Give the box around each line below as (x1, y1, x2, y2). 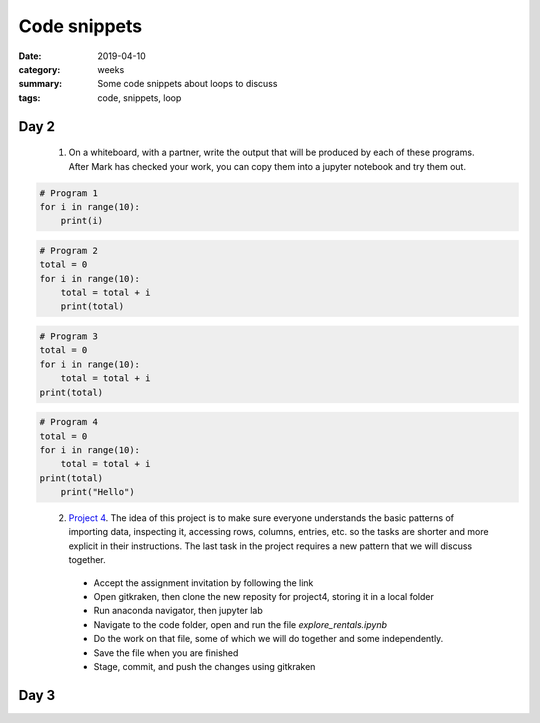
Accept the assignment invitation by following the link (93, 576, 314, 589)
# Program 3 (39, 331, 99, 342)
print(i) (60, 215, 104, 227)
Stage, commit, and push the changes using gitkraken (93, 660, 316, 672)
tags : (18, 91, 41, 104)
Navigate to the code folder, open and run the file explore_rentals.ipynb (93, 618, 388, 630)
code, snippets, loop (97, 91, 182, 104)
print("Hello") (60, 486, 135, 498)
